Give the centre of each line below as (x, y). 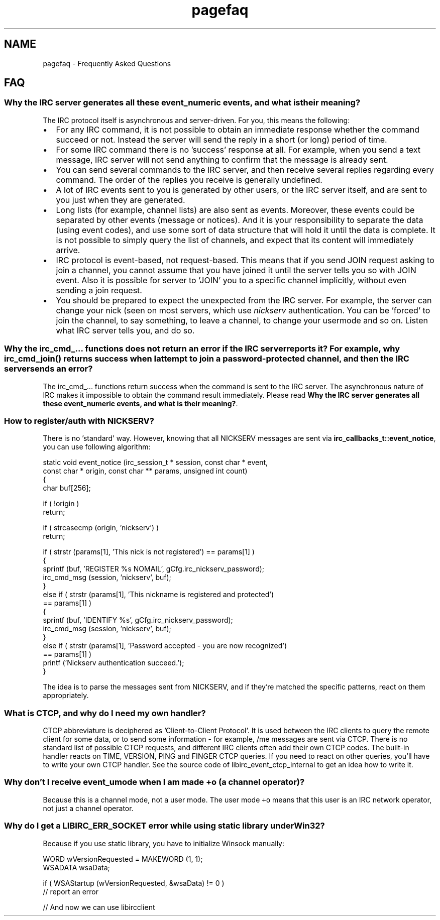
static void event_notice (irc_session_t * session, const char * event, (155, 463)
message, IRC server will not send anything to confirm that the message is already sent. (222, 159)
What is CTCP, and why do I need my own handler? (105, 713)
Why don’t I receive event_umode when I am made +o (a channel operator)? (154, 782)
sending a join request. (99, 290)
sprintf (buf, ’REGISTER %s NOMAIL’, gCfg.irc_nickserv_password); (154, 569)
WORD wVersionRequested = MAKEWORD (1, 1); (123, 859)
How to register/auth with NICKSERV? (79, 421)
